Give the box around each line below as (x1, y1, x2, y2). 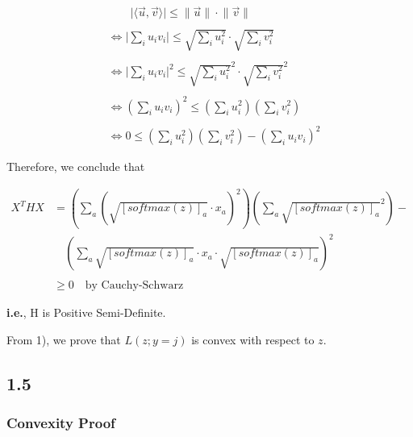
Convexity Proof (6, 413, 115, 433)
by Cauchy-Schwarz (85, 280, 184, 292)
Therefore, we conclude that (6, 158, 145, 175)
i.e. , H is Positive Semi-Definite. (6, 304, 166, 321)
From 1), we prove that (6, 331, 121, 348)
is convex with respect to (191, 331, 315, 348)
